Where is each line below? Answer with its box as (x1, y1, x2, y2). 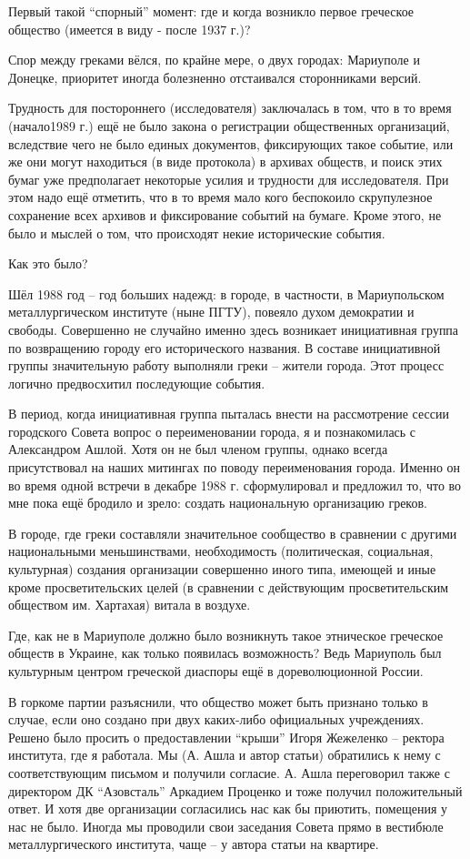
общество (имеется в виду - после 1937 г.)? (8, 19, 251, 38)
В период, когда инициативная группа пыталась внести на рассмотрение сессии (8, 404, 449, 423)
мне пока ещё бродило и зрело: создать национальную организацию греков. (8, 493, 427, 512)
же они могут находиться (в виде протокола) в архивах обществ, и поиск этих (8, 152, 443, 171)
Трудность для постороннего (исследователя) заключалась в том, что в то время (8, 98, 452, 117)
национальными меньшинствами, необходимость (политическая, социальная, (8, 541, 434, 561)
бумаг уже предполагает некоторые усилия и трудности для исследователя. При (8, 169, 449, 188)
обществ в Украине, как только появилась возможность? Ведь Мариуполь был (8, 643, 442, 662)
